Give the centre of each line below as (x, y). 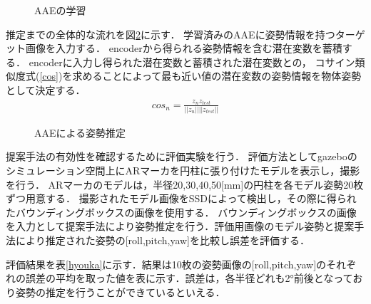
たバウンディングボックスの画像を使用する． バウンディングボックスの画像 (181, 212)
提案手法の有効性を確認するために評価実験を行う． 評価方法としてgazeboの (182, 156)
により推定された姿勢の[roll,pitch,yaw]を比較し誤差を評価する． (163, 240)
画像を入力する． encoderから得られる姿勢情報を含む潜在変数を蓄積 (184, 48)
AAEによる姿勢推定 (80, 132)
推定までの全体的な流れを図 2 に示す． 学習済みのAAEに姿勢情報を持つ (171, 34)
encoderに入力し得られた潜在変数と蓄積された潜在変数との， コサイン (192, 62)
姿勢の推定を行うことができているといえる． (120, 292)
